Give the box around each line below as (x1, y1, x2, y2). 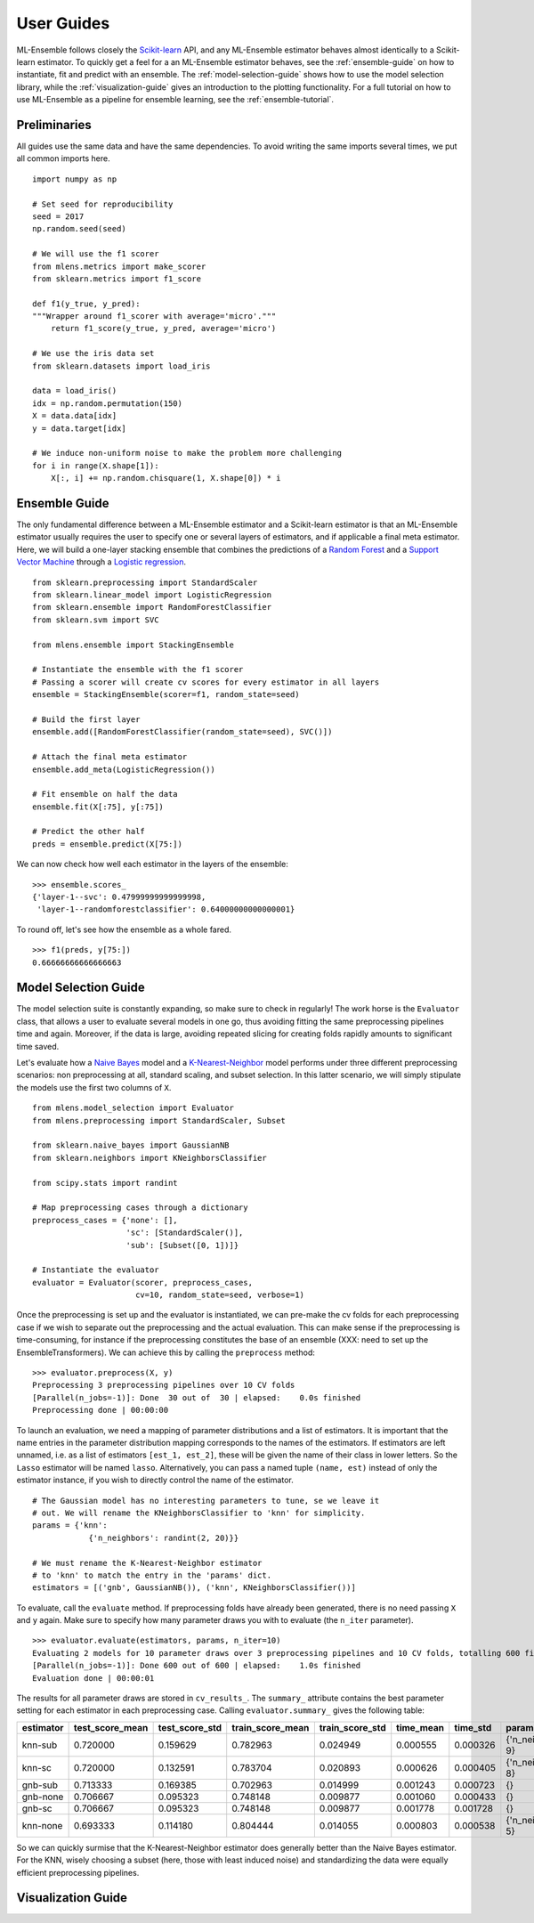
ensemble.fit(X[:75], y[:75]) (32, 801, 165, 812)
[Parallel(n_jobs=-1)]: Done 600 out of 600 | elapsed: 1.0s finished (32, 1660, 361, 1671)
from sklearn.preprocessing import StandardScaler (32, 577, 258, 588)
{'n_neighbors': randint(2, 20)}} (88, 1532, 239, 1543)
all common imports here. (16, 153, 110, 164)
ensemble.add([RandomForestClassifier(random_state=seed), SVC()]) (32, 726, 333, 737)
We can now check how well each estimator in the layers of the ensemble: (16, 859, 289, 870)
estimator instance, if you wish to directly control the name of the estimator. (16, 1474, 294, 1486)
